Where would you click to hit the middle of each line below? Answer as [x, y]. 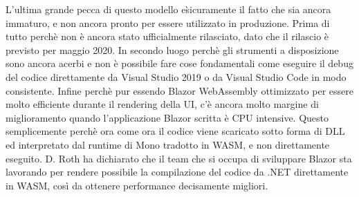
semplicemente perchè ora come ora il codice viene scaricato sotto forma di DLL [175, 131]
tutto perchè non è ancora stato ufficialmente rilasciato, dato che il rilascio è [167, 36]
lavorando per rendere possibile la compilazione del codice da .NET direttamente [177, 172]
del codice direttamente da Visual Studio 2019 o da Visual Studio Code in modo [176, 76]
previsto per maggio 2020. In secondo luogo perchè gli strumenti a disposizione [172, 49]
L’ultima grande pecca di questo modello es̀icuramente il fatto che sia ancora [168, 9]
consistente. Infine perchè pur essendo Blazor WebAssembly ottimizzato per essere [179, 90]
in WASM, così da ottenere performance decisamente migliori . [137, 185]
